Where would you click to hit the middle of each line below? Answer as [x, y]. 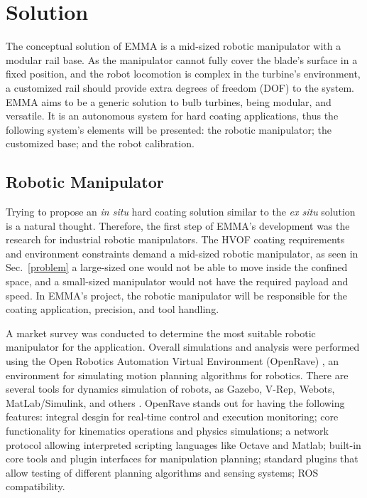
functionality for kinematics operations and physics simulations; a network [167, 430]
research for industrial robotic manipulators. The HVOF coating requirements [175, 239]
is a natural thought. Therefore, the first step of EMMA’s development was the [178, 225]
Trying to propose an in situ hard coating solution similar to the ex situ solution [181, 212]
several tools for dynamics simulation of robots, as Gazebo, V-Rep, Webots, [170, 389]
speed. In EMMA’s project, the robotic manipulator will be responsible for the [177, 295]
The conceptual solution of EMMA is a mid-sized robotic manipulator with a [174, 46]
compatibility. [35, 486]
